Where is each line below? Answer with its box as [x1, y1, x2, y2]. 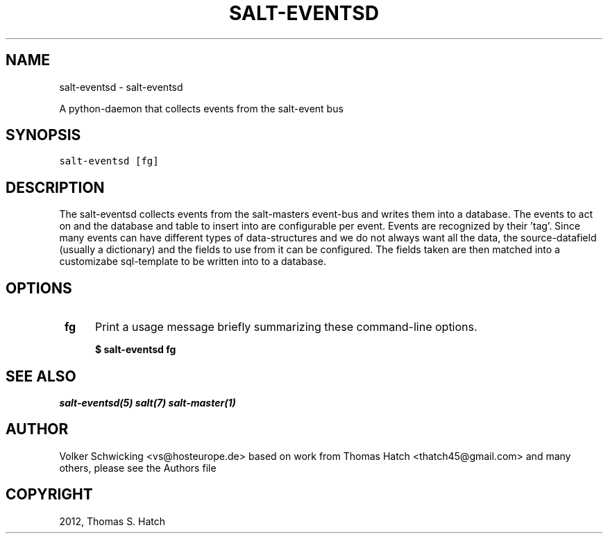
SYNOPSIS [6, 126, 81, 144]
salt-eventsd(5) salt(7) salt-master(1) [59, 396, 236, 409]
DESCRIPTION [6, 178, 105, 196]
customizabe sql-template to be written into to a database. [59, 255, 327, 268]
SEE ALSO [6, 367, 76, 385]
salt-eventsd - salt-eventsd [59, 80, 183, 93]
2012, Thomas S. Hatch [59, 515, 166, 527]
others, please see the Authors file [59, 461, 217, 474]
